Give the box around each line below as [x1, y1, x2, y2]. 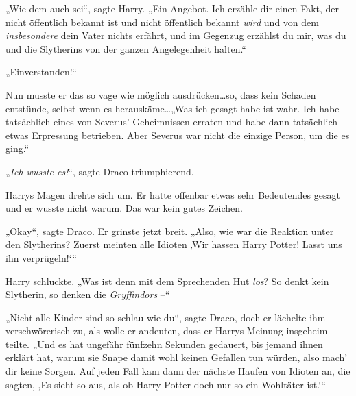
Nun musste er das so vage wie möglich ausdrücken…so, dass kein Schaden [5, 87, 316, 101]
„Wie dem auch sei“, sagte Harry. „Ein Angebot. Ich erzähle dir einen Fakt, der [5, 1, 340, 15]
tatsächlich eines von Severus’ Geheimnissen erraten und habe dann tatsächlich [5, 114, 338, 129]
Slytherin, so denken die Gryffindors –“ [5, 287, 170, 301]
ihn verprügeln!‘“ [5, 250, 77, 264]
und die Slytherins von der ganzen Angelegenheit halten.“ [5, 41, 246, 55]
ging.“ [5, 141, 29, 156]
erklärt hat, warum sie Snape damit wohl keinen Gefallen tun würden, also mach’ [5, 350, 348, 364]
